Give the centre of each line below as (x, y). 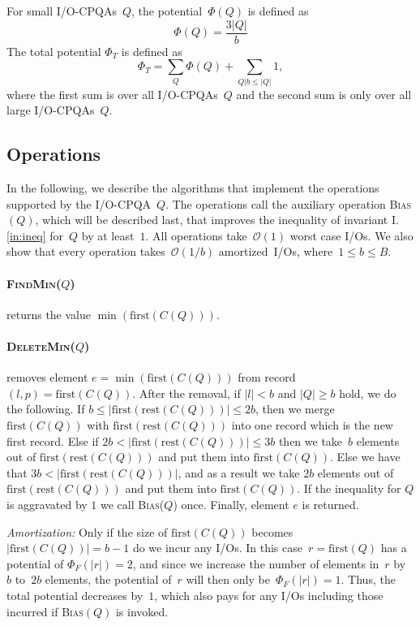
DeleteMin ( (41, 345)
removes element (47, 377)
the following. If (46, 409)
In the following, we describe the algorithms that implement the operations (193, 188)
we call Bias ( (132, 504)
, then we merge (295, 409)
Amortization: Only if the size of (87, 531)
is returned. (330, 504)
